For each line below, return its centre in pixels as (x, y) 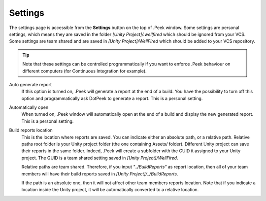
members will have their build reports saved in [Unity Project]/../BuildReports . (100, 174)
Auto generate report (30, 84)
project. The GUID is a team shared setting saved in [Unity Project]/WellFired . (100, 158)
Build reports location (31, 130)
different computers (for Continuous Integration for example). (85, 71)
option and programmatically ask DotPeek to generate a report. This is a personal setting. (112, 98)
